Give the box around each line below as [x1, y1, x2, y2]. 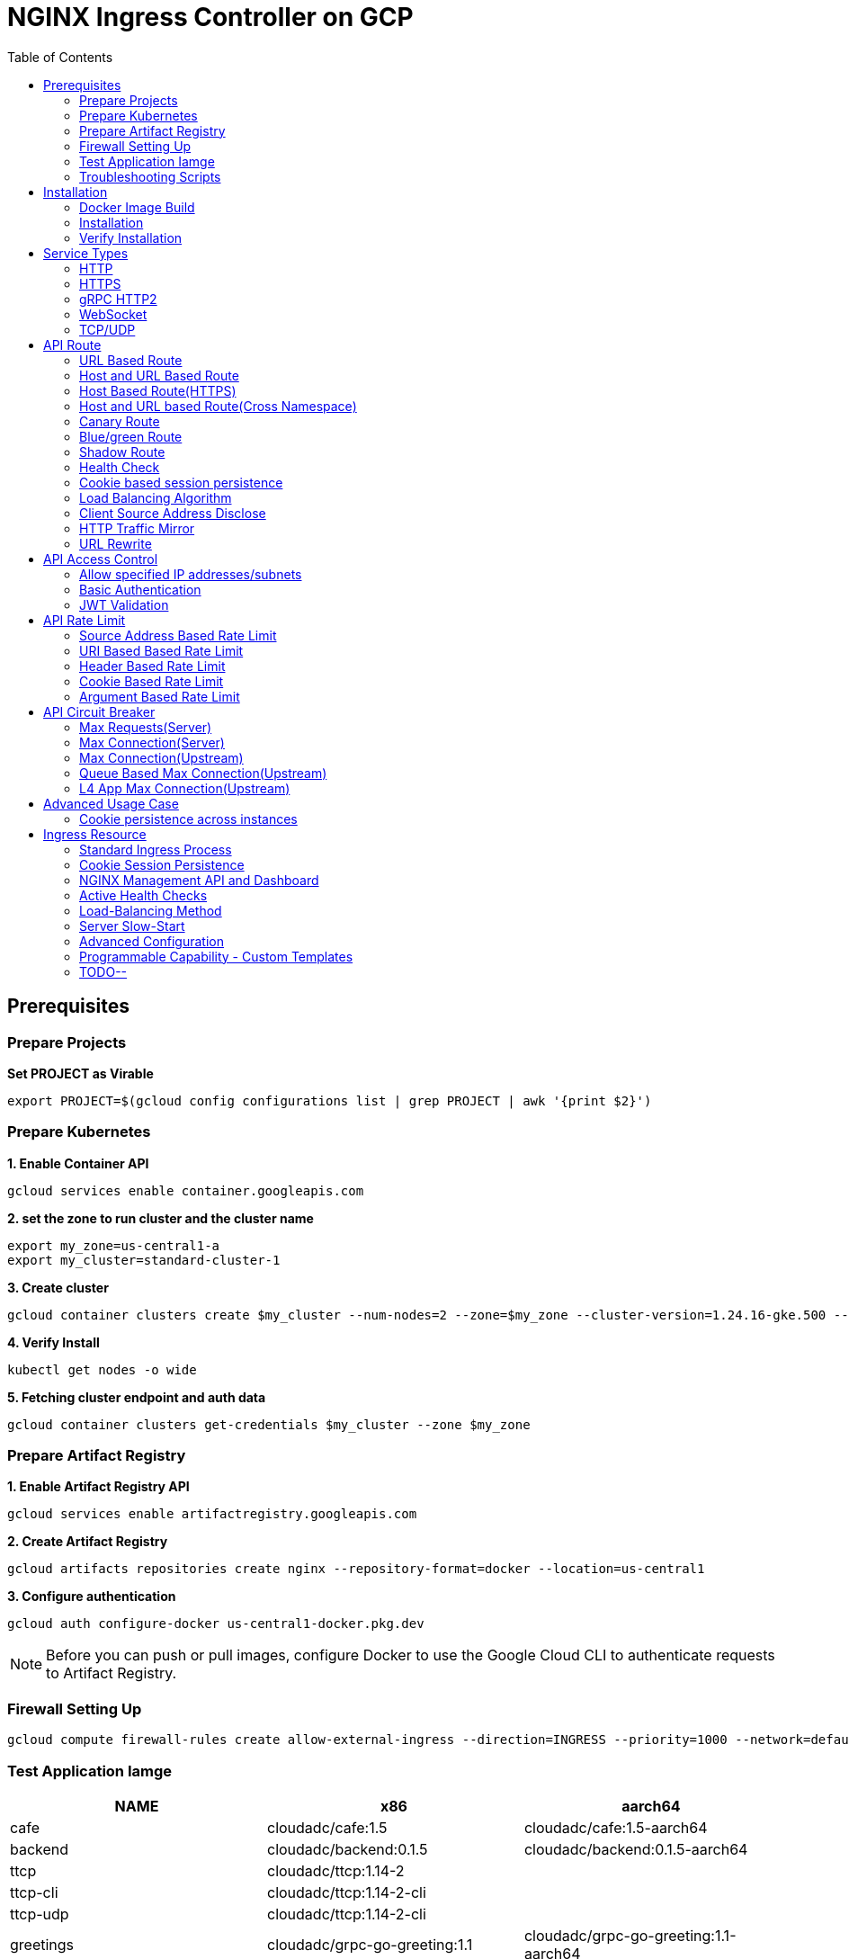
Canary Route [79, 413, 160, 429]
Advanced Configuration [79, 933, 224, 949]
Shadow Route [79, 443, 165, 460]
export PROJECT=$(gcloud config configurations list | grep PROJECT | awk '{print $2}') [7, 1093, 652, 1108]
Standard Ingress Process [79, 841, 232, 857]
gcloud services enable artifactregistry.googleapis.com [7, 1507, 417, 1522]
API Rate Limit [43, 612, 126, 628]
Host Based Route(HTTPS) [79, 382, 237, 398]
